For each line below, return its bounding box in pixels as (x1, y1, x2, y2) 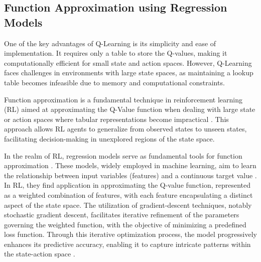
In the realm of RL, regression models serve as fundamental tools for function (4, 150, 242, 161)
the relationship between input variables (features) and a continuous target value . (4, 170, 257, 180)
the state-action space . (4, 248, 75, 259)
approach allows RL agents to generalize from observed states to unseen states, (4, 123, 247, 134)
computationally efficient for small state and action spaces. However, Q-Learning (4, 57, 252, 68)
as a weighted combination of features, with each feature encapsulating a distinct (4, 189, 253, 200)
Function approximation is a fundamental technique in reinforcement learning (4, 94, 242, 104)
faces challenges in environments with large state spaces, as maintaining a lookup (4, 67, 253, 78)
